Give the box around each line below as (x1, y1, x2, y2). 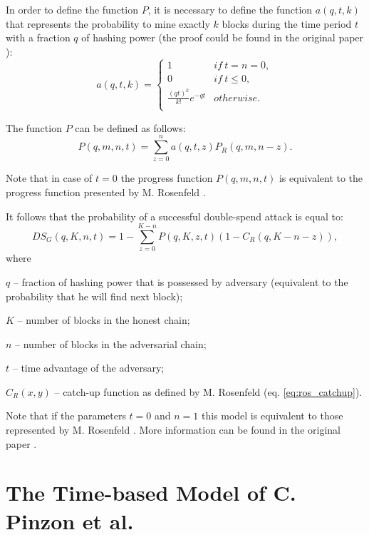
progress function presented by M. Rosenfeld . (6, 185, 206, 200)
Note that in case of (6, 170, 93, 185)
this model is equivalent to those (201, 408, 343, 423)
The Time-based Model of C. (6, 478, 296, 507)
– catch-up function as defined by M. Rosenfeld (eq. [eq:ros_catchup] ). (54, 384, 363, 399)
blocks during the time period (222, 16, 352, 31)
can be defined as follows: (75, 120, 186, 135)
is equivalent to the (279, 170, 363, 185)
